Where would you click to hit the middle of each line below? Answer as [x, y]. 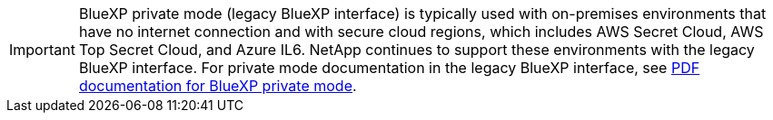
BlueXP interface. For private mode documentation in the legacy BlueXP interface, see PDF [389, 68]
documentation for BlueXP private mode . [218, 86]
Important [42, 50]
